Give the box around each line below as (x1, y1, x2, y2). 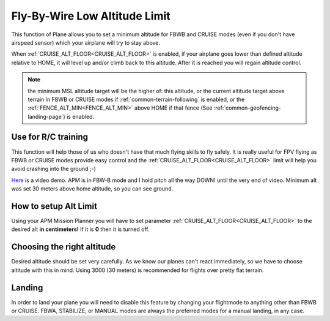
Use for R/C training (11, 132, 89, 142)
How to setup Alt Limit (11, 201, 98, 211)
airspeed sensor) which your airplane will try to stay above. (11, 39, 161, 46)
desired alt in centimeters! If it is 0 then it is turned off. (11, 225, 150, 233)
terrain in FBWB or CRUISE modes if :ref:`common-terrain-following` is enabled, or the (28, 96, 245, 103)
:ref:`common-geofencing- (213, 104, 281, 111)
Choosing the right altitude (11, 242, 116, 252)
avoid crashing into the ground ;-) (11, 165, 96, 173)
